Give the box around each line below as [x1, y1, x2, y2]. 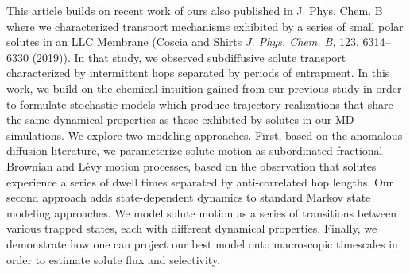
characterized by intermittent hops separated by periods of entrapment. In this [6, 64, 390, 81]
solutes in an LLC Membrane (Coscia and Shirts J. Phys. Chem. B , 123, [6, 33, 359, 50]
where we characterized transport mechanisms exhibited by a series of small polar [6, 17, 404, 34]
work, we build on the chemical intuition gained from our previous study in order [6, 79, 402, 96]
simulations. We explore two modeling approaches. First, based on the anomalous [6, 126, 403, 143]
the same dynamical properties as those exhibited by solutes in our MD [6, 111, 354, 128]
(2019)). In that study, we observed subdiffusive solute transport [32, 48, 346, 65]
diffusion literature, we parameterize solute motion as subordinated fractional [6, 142, 383, 159]
